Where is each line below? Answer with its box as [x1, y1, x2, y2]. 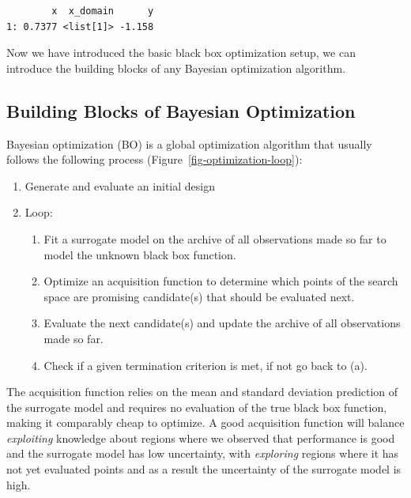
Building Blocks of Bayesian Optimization [6, 98, 356, 123]
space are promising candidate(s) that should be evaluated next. [43, 288, 355, 304]
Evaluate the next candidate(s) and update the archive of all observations [43, 315, 401, 331]
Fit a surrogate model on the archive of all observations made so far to [43, 230, 386, 247]
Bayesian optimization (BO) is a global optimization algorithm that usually [6, 135, 372, 152]
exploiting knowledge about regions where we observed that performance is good [6, 429, 395, 446]
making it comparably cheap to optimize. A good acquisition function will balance [6, 414, 405, 431]
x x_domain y [51, 6, 154, 17]
